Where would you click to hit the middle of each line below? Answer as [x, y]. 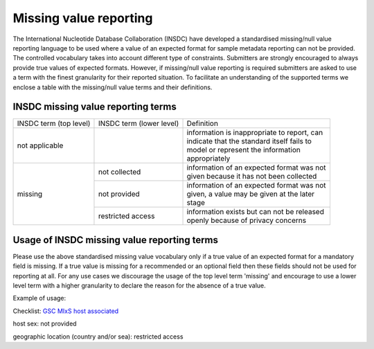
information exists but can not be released [256, 212]
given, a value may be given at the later [251, 194]
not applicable [40, 145]
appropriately [208, 159]
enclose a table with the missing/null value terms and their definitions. [113, 87]
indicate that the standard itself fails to [249, 141]
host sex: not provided [45, 324]
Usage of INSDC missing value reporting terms [115, 240]
